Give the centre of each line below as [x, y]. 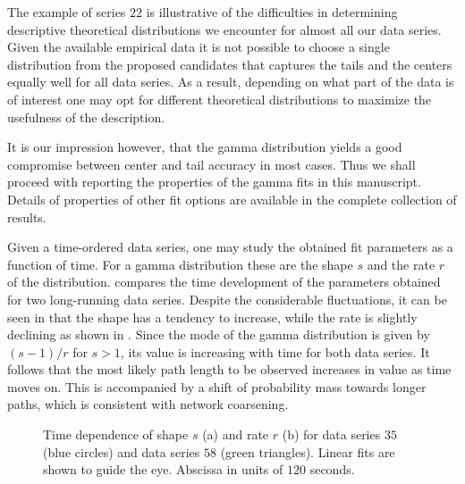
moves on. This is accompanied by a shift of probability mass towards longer [217, 386]
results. [27, 217]
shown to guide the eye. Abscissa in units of [163, 469]
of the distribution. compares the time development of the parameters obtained [224, 282]
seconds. [332, 469]
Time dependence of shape [116, 434]
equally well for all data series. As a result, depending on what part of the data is [231, 82]
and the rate [401, 264]
